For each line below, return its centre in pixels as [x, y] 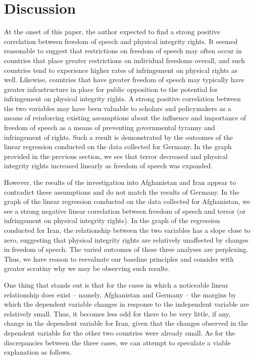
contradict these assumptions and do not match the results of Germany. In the [122, 191]
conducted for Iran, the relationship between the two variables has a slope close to [127, 230]
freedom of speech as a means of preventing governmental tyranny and [110, 127]
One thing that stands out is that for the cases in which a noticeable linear [116, 284]
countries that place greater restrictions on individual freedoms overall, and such [125, 60]
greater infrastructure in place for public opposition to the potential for [111, 89]
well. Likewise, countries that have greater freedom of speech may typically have [124, 79]
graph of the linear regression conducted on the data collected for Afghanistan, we [127, 201]
